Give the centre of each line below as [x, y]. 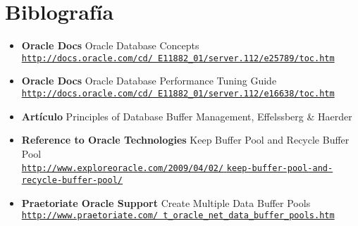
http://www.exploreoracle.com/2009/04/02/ [123, 169]
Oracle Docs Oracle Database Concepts [110, 45]
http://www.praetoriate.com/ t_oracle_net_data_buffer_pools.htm [178, 216]
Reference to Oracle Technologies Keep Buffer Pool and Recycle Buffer [185, 140]
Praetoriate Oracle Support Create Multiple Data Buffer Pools [166, 202]
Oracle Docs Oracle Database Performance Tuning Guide [149, 81]
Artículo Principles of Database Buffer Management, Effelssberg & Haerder [187, 116]
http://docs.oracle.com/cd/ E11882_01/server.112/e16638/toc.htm [178, 93]
